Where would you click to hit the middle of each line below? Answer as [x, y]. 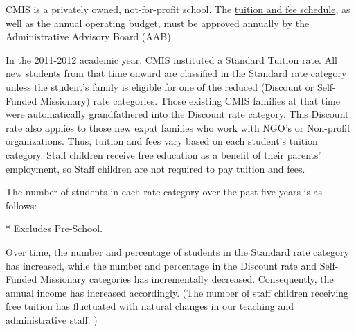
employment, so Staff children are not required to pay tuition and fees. [155, 168]
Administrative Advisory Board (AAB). [90, 36]
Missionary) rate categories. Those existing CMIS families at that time [190, 100]
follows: [21, 205]
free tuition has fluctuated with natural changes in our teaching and [150, 306]
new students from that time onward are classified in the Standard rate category [176, 73]
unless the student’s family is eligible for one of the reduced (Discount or [160, 86]
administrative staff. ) [52, 319]
